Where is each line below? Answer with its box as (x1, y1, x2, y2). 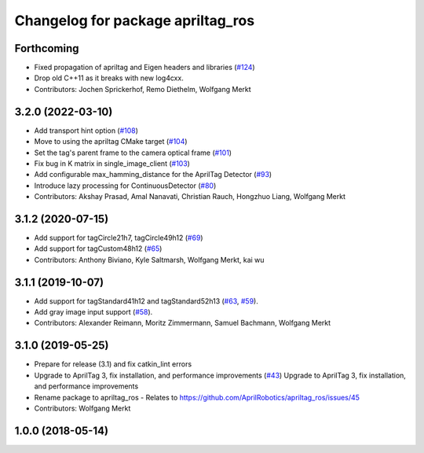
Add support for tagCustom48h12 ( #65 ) (34, 244, 163, 253)
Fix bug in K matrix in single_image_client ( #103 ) (34, 158, 190, 168)
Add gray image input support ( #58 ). (34, 308, 153, 317)
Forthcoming (14, 42, 79, 55)
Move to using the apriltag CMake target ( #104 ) (34, 137, 188, 146)
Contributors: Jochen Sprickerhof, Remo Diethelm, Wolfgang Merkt (34, 84, 251, 94)
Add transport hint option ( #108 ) (34, 126, 139, 135)
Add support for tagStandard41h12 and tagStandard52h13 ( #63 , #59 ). (34, 296, 258, 306)
